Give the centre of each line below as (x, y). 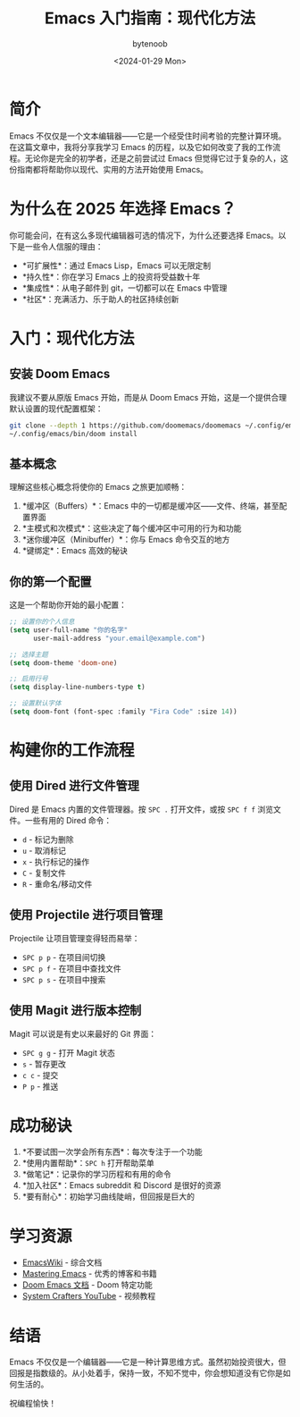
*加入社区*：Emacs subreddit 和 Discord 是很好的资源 (121, 1185)
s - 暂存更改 (44, 1064)
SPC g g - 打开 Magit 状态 (69, 1052)
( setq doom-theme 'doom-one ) (63, 662)
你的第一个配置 (50, 582)
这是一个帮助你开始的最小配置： (68, 605)
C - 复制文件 (44, 873)
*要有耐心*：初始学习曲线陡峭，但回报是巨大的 (108, 1197)
